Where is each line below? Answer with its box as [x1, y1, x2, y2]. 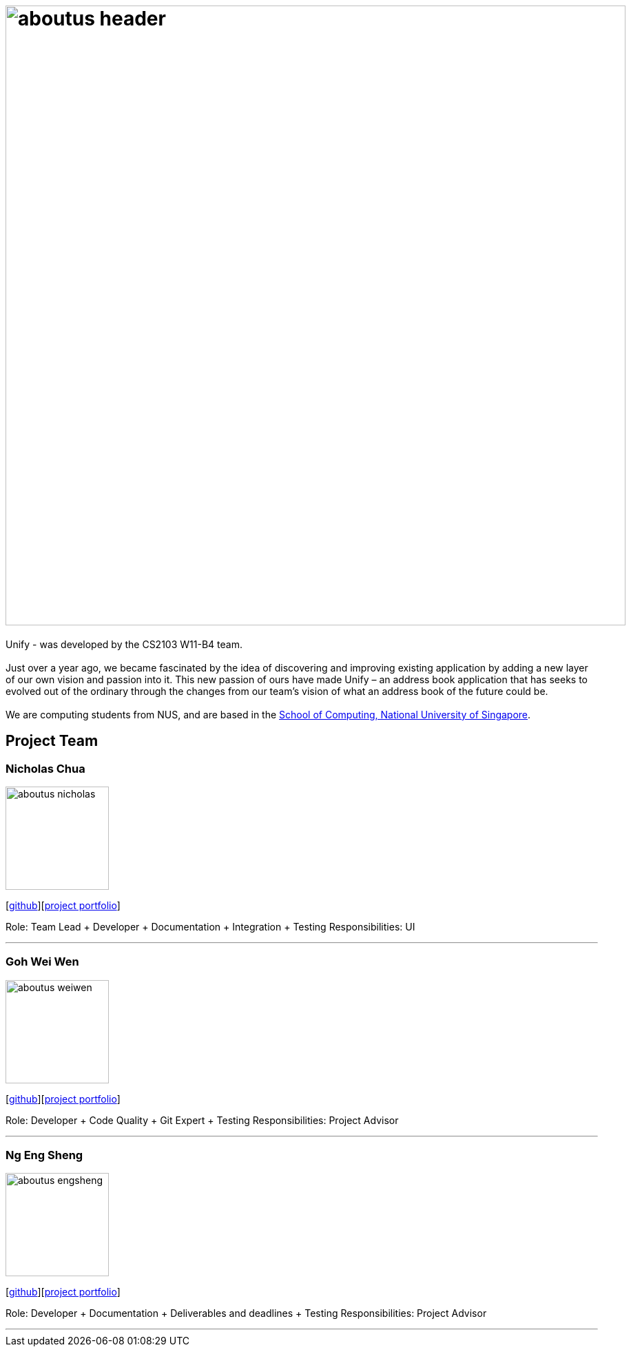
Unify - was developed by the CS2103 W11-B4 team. [6, 638, 242, 650]
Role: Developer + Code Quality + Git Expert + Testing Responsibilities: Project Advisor [6, 1114, 399, 1126]
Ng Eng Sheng [6, 1148, 83, 1163]
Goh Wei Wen [6, 955, 79, 969]
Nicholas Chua [6, 761, 85, 776]
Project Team [6, 732, 99, 750]
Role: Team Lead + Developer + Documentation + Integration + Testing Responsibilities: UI [6, 920, 415, 933]
